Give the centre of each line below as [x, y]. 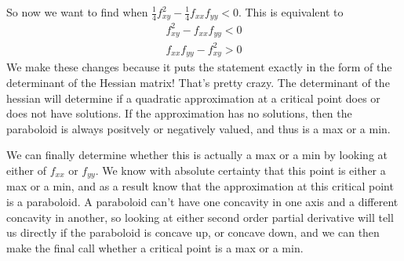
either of [26, 170]
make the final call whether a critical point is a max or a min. [155, 247]
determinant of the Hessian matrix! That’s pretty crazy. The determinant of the [198, 83]
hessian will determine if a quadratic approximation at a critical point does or [193, 98]
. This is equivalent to [291, 12]
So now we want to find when [77, 12]
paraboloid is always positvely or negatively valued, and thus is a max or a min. [198, 128]
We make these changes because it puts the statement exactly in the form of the [199, 67]
